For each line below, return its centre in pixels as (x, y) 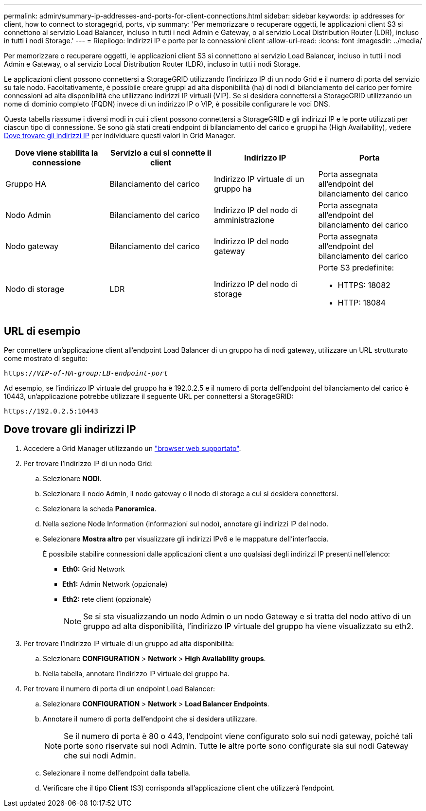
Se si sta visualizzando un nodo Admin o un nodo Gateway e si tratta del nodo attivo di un (247, 616)
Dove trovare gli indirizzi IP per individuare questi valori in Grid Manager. (120, 135)
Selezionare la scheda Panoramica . (100, 508)
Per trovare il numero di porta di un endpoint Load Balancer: (119, 688)
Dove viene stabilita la (57, 153)
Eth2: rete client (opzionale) (107, 599)
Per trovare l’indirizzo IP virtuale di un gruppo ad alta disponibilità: (129, 643)
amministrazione (244, 220)
